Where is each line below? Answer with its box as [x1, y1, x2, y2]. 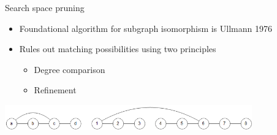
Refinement [34, 83, 77, 96]
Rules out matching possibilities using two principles [19, 42, 216, 55]
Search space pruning [5, 1, 85, 13]
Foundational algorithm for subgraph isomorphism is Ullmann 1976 [19, 21, 272, 34]
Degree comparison [34, 63, 105, 75]
